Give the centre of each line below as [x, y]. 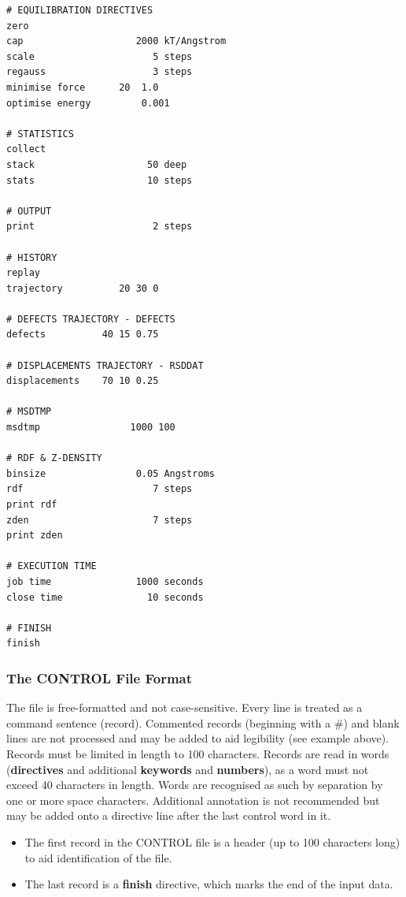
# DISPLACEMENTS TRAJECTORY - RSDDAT [105, 365]
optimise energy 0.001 [88, 103]
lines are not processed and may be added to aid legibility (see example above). [198, 738]
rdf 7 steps [100, 489]
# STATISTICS [40, 134]
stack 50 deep [97, 164]
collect [26, 149]
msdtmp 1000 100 [91, 428]
